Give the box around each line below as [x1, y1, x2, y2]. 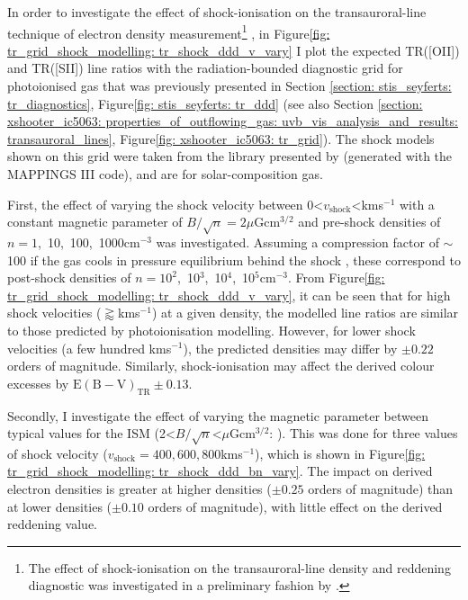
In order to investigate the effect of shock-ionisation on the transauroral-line [7, 3, 427, 21]
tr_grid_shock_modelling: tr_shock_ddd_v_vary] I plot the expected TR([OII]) [7, 40, 460, 59]
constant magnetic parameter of [7, 212, 183, 231]
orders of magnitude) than [308, 479, 453, 498]
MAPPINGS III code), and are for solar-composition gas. [7, 165, 323, 183]
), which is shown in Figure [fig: [255, 443, 426, 462]
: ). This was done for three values [269, 424, 458, 443]
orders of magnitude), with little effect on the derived [148, 497, 443, 515]
